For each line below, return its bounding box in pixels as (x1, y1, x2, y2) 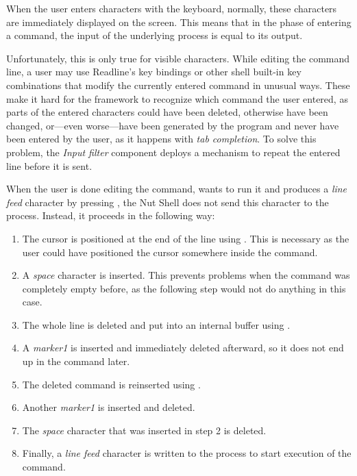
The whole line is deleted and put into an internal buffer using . (22, 317, 291, 331)
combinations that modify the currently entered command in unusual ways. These (6, 77, 350, 92)
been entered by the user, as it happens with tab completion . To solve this (6, 131, 317, 146)
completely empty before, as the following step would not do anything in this (22, 281, 346, 295)
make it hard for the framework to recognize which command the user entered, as (6, 91, 348, 105)
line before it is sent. (6, 158, 93, 173)
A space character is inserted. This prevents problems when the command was (22, 268, 350, 282)
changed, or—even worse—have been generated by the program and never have (6, 118, 339, 132)
